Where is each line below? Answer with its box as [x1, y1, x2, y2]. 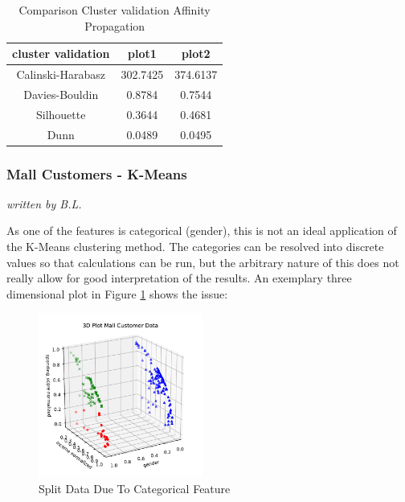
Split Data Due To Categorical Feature [39, 479, 231, 496]
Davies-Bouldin [23, 85, 99, 102]
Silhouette [35, 105, 86, 122]
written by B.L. [6, 195, 82, 212]
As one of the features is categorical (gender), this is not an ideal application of [6, 222, 397, 239]
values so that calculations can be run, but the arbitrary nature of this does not [6, 253, 399, 270]
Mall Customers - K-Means [6, 163, 187, 183]
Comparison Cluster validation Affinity [18, 2, 211, 18]
